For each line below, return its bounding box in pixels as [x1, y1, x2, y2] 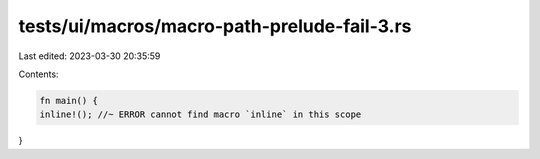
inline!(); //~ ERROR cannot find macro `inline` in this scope [39, 109, 362, 120]
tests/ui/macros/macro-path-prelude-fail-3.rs [18, 15, 412, 37]
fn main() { [39, 95, 99, 106]
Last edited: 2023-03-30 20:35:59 [18, 50, 161, 62]
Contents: [18, 68, 59, 80]
